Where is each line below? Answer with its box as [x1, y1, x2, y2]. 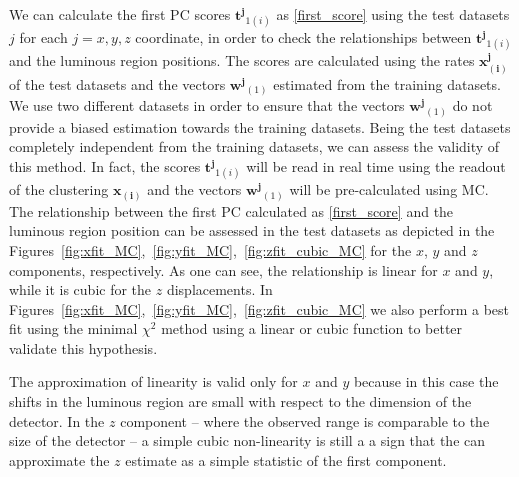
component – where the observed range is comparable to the [120, 410, 490, 431]
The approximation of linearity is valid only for [9, 371, 298, 392]
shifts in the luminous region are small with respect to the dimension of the [9, 391, 472, 412]
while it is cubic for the [9, 279, 152, 300]
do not [452, 95, 493, 116]
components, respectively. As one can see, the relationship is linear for [9, 259, 438, 280]
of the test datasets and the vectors [9, 73, 226, 94]
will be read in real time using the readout [246, 156, 506, 177]
